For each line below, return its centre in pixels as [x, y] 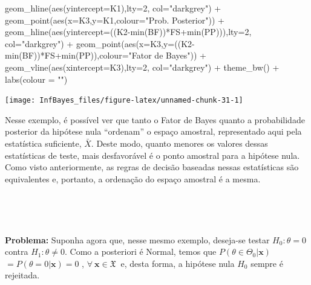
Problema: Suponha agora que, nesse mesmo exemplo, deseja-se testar [137, 239]
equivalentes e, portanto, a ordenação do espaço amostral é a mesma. [133, 178]
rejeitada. [22, 275]
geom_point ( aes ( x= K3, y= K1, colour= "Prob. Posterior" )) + [115, 20]
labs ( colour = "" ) [36, 79]
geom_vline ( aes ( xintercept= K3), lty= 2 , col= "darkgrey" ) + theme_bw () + [142, 67]
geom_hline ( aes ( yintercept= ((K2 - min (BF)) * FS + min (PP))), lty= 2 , [128, 32]
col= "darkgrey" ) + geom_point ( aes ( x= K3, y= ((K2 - [100, 43]
